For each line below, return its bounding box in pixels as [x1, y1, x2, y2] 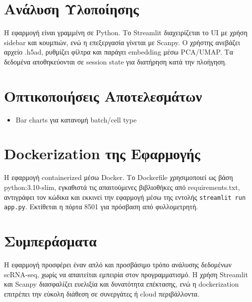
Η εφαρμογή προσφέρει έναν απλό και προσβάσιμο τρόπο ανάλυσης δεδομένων [4, 259, 232, 269]
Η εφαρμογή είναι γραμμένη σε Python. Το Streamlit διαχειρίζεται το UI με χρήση [4, 27, 248, 38]
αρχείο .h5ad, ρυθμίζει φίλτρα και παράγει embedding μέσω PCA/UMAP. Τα [4, 47, 233, 57]
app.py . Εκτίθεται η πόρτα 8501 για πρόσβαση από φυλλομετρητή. [4, 201, 198, 212]
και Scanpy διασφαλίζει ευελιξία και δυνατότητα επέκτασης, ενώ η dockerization [4, 279, 239, 289]
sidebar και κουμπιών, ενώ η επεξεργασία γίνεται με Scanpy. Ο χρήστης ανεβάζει [4, 37, 240, 47]
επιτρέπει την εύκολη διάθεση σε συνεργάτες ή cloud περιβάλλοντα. [4, 288, 199, 299]
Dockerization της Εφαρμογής [4, 143, 200, 164]
